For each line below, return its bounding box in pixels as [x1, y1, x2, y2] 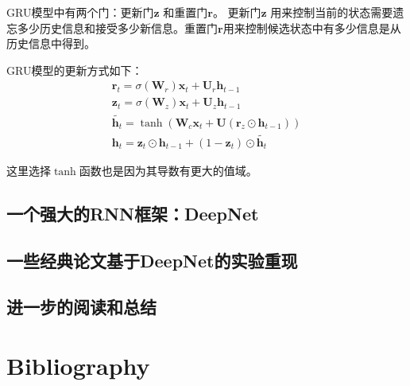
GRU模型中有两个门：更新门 [6, 4, 154, 20]
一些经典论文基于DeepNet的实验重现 [6, 248, 298, 272]
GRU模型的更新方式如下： [6, 61, 143, 78]
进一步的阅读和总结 [6, 294, 157, 319]
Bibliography [6, 349, 150, 382]
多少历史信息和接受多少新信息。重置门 [17, 19, 218, 36]
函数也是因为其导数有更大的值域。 [79, 162, 257, 178]
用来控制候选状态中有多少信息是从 [222, 19, 401, 36]
